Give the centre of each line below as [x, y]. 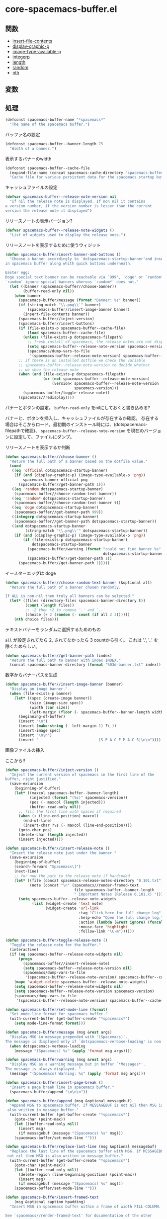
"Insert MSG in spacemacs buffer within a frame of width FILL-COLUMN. [85, 1207]
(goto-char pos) [35, 830]
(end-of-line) [38, 821]
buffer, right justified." [33, 779]
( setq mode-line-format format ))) [50, 1023]
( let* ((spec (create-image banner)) [53, 698]
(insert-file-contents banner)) [57, 314]
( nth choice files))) [36, 619]
